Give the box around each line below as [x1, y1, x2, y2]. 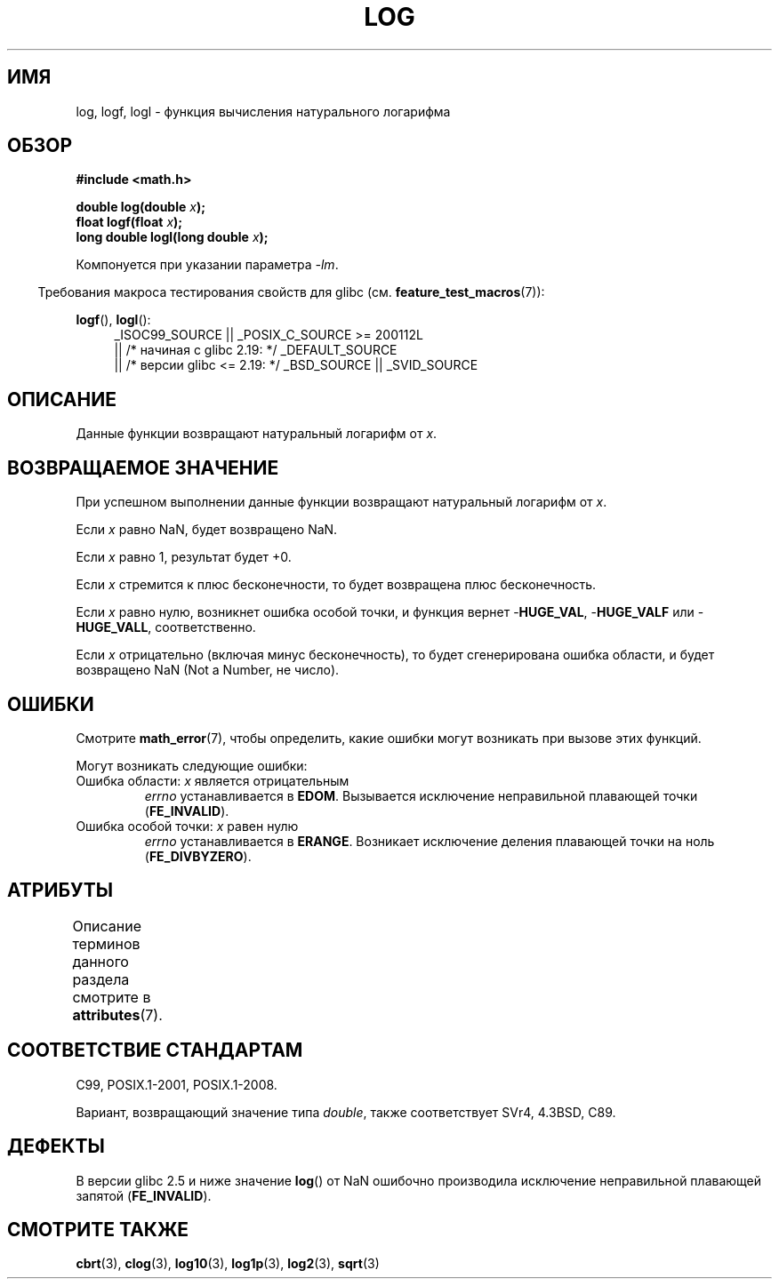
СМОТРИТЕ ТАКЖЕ [7, 1218, 189, 1241]
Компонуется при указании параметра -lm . [76, 257, 339, 273]
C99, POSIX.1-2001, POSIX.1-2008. [76, 1076, 277, 1092]
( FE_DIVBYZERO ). [144, 848, 252, 864]
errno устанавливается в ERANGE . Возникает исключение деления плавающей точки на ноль [144, 833, 715, 849]
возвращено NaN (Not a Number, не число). [76, 662, 340, 678]
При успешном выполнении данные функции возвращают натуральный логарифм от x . [76, 494, 607, 510]
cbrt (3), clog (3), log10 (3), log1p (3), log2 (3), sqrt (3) [76, 1256, 380, 1272]
